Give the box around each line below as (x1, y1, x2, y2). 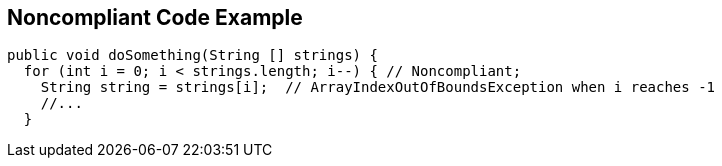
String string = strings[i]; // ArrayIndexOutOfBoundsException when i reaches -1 (40, 79, 716, 96)
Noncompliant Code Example (7, 5, 303, 30)
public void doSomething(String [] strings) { (7, 47, 378, 64)
